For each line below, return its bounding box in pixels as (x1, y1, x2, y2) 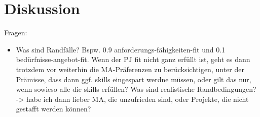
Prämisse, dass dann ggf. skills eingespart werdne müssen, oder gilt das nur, (16, 74, 251, 84)
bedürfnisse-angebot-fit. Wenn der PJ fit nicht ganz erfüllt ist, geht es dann (16, 54, 250, 65)
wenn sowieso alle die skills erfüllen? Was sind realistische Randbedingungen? (16, 84, 256, 94)
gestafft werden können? (16, 103, 91, 114)
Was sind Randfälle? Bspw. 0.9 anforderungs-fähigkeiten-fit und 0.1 (16, 44, 226, 54)
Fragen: (4, 27, 27, 38)
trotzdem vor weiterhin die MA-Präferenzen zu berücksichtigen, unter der (16, 64, 244, 74)
